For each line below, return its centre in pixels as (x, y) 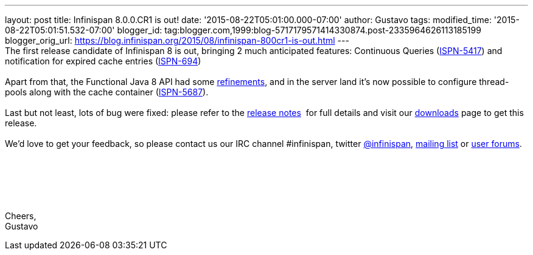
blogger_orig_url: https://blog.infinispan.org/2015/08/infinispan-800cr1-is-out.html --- (177, 40)
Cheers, (21, 216)
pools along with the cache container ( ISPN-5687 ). (107, 92)
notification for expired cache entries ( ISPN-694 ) (103, 61)
